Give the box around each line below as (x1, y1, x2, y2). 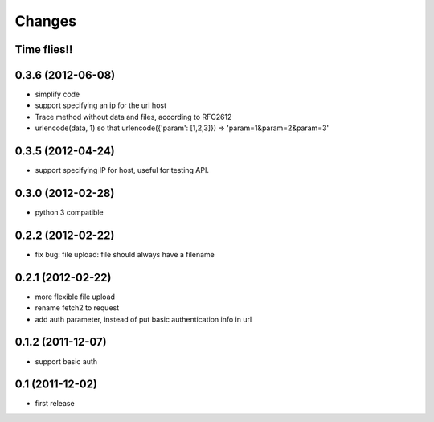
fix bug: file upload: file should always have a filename (35, 249, 215, 259)
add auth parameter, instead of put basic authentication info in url (35, 314, 252, 324)
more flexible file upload (35, 292, 116, 301)
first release (35, 399, 76, 408)
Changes (14, 12, 76, 30)
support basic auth (35, 356, 98, 366)
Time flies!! (14, 43, 73, 56)
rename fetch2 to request (35, 303, 120, 313)
